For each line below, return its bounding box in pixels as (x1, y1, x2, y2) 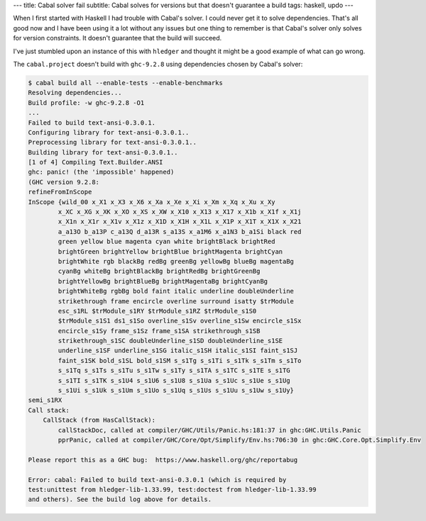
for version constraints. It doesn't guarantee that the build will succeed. (13, 34, 222, 43)
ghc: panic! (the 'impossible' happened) (28, 168, 175, 177)
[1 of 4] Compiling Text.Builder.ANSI (28, 158, 163, 167)
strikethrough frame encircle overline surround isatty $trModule (58, 297, 295, 305)
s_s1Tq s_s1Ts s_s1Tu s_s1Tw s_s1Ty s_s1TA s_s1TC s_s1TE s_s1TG (58, 366, 290, 375)
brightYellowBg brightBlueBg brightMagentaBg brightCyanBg (58, 277, 268, 285)
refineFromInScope (28, 188, 92, 196)
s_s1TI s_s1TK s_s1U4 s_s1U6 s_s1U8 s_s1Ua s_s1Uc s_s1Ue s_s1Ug (58, 376, 290, 384)
